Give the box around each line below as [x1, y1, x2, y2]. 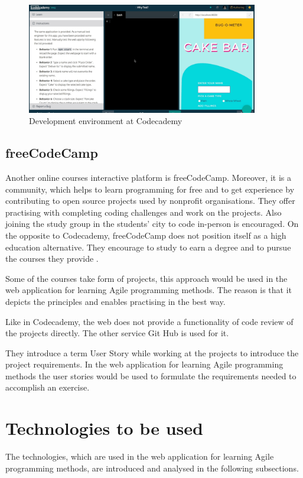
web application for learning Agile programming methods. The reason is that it [5, 284, 292, 296]
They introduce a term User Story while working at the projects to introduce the [5, 346, 299, 359]
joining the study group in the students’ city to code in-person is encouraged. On [5, 217, 299, 230]
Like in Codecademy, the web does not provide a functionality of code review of [5, 315, 294, 327]
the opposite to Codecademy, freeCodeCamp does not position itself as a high [5, 229, 286, 241]
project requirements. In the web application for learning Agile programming [5, 358, 284, 370]
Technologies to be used [5, 416, 203, 440]
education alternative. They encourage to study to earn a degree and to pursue [5, 240, 291, 253]
